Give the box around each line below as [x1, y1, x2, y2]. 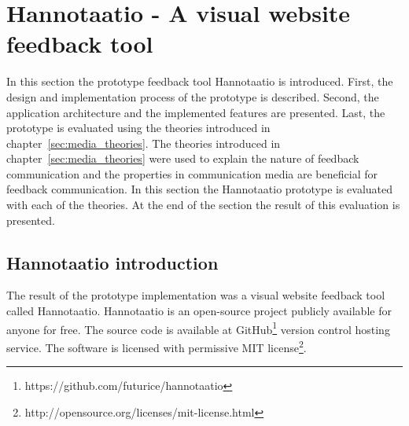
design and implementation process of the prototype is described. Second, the [6, 88, 379, 105]
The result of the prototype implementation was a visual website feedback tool [6, 287, 385, 303]
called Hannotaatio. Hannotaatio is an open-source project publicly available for [6, 303, 392, 319]
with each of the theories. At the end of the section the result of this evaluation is [6, 196, 400, 213]
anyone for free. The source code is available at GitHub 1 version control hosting [6, 318, 390, 337]
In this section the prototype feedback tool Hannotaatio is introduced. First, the [6, 73, 393, 90]
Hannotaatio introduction [6, 250, 219, 274]
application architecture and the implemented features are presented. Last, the [6, 104, 385, 120]
